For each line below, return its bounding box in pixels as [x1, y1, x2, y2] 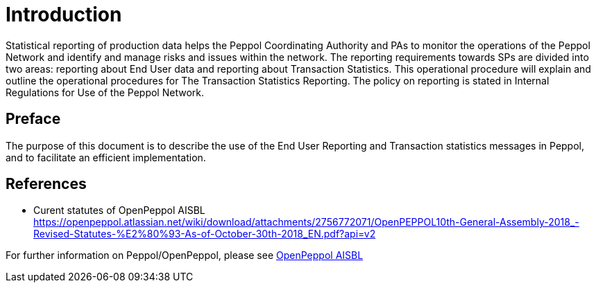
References [6, 175, 87, 193]
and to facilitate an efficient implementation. [6, 151, 206, 163]
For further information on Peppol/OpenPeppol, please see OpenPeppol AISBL [6, 249, 364, 262]
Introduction [6, 3, 122, 26]
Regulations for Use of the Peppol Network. [6, 86, 204, 98]
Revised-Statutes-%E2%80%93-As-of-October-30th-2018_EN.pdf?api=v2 [33, 228, 376, 240]
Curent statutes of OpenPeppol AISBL [33, 204, 205, 217]
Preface [6, 110, 61, 128]
